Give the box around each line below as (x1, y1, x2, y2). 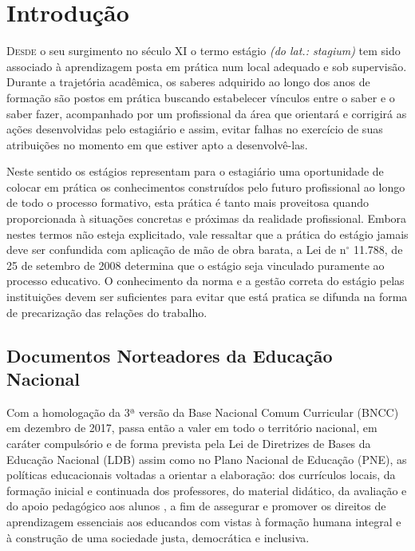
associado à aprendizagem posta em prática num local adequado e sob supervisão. (6, 57, 407, 74)
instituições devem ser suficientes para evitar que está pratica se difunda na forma (6, 288, 408, 305)
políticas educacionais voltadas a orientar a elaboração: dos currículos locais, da (6, 466, 396, 483)
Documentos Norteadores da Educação (6, 343, 333, 367)
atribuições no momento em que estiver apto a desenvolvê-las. (6, 136, 308, 153)
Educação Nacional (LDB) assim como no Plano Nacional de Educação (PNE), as (6, 450, 407, 467)
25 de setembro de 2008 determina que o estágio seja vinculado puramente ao (6, 256, 385, 273)
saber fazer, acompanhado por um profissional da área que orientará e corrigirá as (6, 105, 407, 121)
